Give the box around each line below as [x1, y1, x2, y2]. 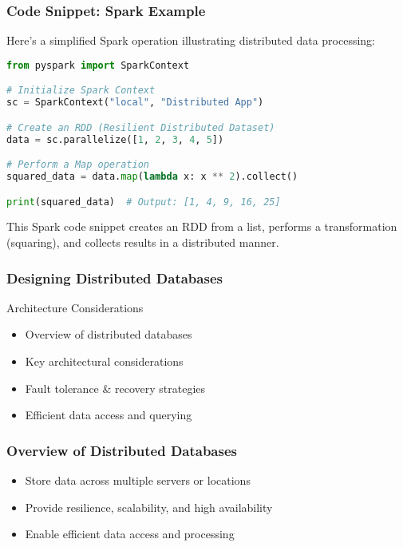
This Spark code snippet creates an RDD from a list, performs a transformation [6, 218, 397, 235]
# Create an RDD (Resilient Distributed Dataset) [6, 121, 275, 133]
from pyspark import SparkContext [6, 59, 190, 71]
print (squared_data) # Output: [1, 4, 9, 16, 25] [6, 196, 281, 208]
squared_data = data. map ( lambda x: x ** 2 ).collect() [6, 171, 298, 183]
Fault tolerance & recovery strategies [25, 379, 206, 396]
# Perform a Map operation [6, 159, 149, 171]
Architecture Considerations [6, 299, 144, 315]
